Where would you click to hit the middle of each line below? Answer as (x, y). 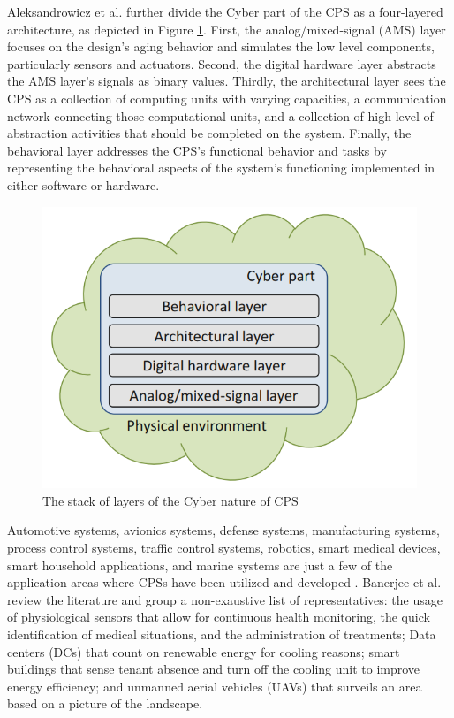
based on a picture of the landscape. (105, 703)
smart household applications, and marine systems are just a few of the (200, 565)
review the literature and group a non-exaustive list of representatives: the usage (225, 599)
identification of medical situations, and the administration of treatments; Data (222, 634)
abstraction (38, 133)
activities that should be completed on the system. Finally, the (242, 133)
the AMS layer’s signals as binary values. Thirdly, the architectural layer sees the (227, 81)
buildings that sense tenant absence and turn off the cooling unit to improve (214, 669)
